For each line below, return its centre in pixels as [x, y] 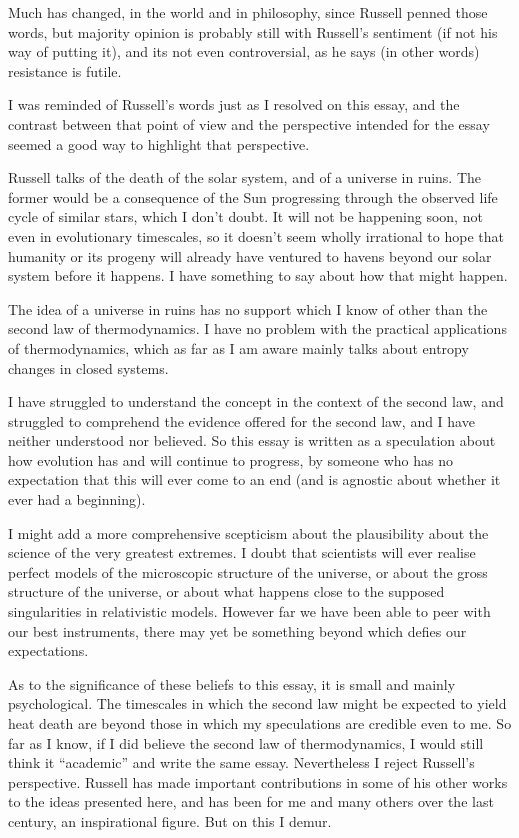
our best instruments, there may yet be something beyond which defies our [237, 630]
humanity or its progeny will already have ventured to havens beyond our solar [250, 255]
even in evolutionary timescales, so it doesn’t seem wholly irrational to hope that [256, 235]
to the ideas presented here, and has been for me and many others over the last [251, 801]
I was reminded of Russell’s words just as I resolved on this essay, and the [234, 104]
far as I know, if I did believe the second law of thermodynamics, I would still [246, 742]
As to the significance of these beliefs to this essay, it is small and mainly [232, 683]
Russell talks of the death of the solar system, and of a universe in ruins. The [245, 177]
